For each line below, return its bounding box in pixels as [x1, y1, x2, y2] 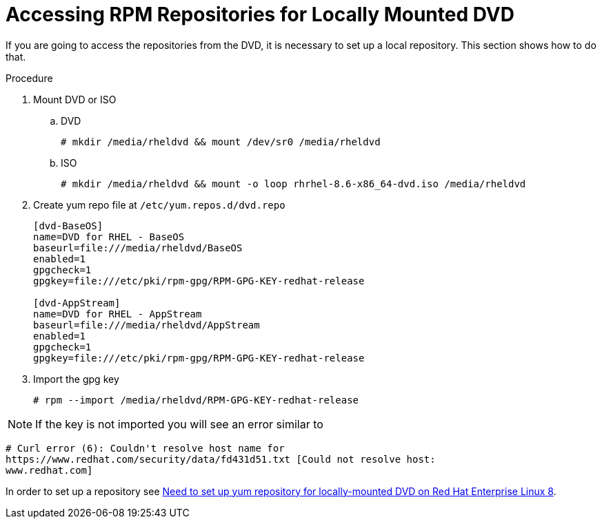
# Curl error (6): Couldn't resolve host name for [6, 442, 285, 454]
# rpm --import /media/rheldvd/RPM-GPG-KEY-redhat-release [33, 394, 359, 406]
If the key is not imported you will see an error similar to [35, 417, 323, 431]
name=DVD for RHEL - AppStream [33, 308, 202, 319]
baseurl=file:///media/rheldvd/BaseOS [33, 242, 243, 253]
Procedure [6, 72, 53, 84]
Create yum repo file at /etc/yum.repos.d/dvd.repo [33, 198, 285, 211]
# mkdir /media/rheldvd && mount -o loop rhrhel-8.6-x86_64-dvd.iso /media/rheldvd [61, 178, 526, 189]
